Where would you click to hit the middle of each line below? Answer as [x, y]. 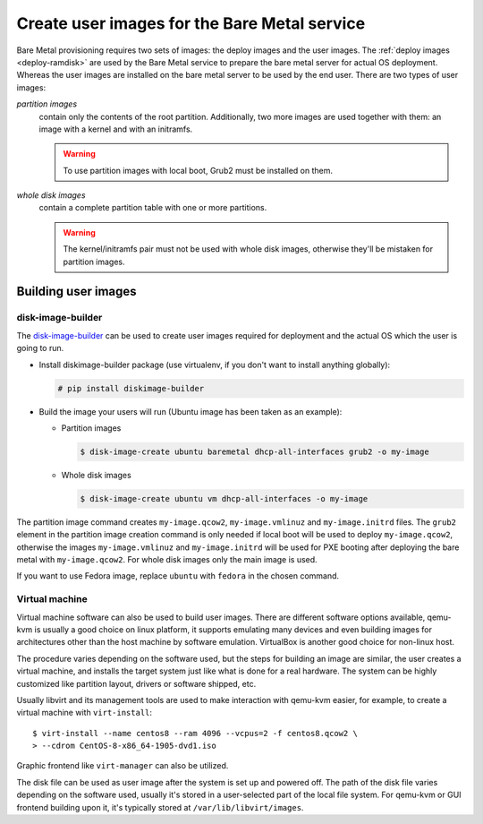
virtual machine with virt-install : [84, 713]
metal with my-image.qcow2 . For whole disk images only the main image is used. [167, 560]
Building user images [77, 292]
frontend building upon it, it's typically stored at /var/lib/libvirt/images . [160, 807]
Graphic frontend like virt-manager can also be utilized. [123, 766]
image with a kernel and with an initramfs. [116, 129]
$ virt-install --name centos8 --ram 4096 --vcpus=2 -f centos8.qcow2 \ [195, 733]
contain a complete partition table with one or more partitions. [153, 208]
